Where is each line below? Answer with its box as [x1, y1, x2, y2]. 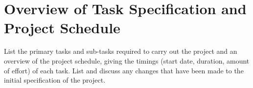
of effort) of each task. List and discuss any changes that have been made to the [4, 65, 244, 75]
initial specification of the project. [4, 75, 106, 85]
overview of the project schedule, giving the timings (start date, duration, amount [4, 55, 250, 66]
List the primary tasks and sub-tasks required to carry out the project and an [4, 46, 237, 56]
